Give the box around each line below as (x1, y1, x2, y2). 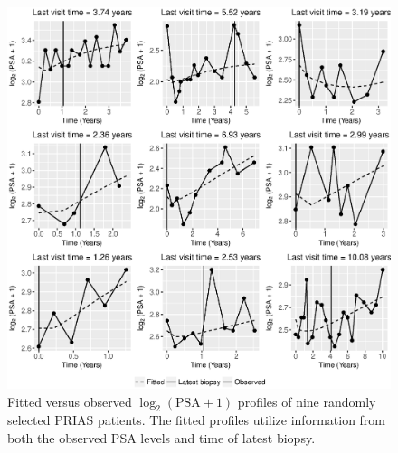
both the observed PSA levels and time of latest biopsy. (7, 428, 316, 447)
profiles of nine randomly (237, 392, 376, 411)
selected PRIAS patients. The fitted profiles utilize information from (7, 411, 386, 429)
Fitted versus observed (7, 392, 132, 411)
